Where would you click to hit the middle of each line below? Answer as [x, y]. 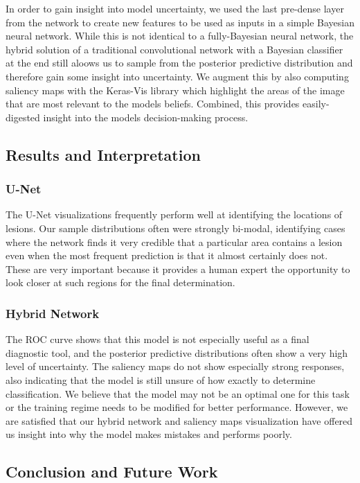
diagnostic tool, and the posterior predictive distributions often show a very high [177, 352]
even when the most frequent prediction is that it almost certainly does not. [167, 255]
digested [23, 117]
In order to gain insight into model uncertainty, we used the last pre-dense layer [175, 8]
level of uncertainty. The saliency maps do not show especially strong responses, [175, 366]
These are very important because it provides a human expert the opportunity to [178, 269]
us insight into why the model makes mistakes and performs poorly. [149, 434]
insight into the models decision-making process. [146, 117]
